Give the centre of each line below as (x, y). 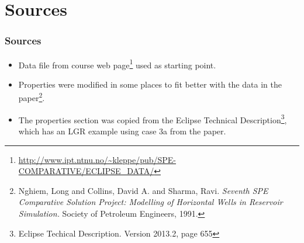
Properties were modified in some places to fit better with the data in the (150, 84)
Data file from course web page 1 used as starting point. (117, 64)
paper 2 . (32, 97)
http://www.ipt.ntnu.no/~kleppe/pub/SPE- (97, 159)
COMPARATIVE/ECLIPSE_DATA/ (86, 171)
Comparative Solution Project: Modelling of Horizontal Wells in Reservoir (151, 202)
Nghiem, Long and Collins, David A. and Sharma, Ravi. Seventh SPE (143, 190)
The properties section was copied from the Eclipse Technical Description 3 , (153, 119)
